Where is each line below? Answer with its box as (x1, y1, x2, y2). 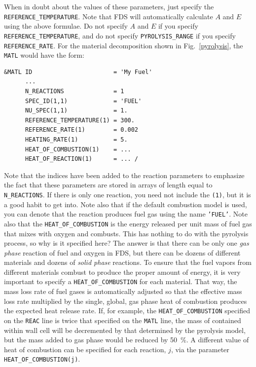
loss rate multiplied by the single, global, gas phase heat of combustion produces (4, 295, 247, 306)
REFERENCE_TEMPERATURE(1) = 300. (25, 116, 135, 124)
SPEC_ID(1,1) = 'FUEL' (25, 97, 142, 105)
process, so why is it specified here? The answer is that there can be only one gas (4, 238, 249, 248)
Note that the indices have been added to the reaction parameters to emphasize (4, 170, 245, 180)
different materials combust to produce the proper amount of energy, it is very (4, 266, 241, 277)
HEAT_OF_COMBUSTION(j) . (4, 354, 80, 364)
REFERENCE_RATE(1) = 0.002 (25, 126, 139, 134)
